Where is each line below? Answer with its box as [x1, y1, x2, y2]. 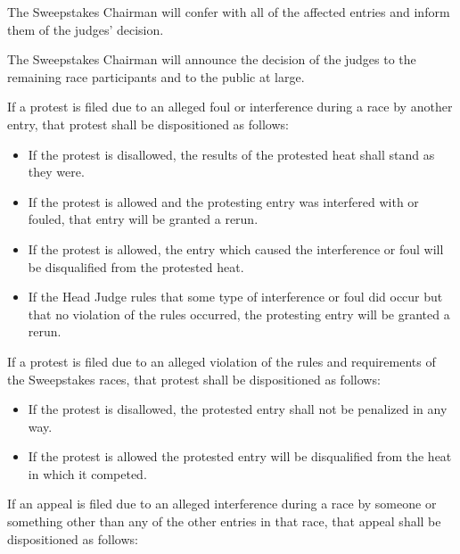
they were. [28, 162, 85, 181]
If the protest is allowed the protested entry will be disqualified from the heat [28, 447, 452, 466]
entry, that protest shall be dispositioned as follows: [7, 114, 289, 133]
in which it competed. [28, 464, 147, 483]
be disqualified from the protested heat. [28, 257, 244, 276]
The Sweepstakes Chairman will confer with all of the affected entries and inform [7, 3, 450, 21]
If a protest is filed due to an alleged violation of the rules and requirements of [7, 351, 436, 370]
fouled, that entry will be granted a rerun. [28, 210, 259, 228]
